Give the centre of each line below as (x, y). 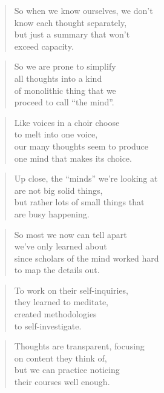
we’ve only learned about (61, 246)
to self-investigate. (48, 325)
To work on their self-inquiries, (71, 290)
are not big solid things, (58, 190)
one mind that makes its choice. (73, 158)
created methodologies (55, 314)
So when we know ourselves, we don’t (84, 10)
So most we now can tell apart (71, 234)
